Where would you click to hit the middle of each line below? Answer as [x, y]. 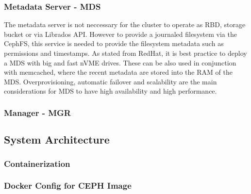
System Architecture [57, 139]
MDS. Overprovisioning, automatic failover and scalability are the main [110, 81]
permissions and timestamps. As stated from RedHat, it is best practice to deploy [125, 53]
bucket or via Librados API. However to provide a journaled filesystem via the [120, 34]
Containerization [37, 163]
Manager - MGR [37, 112]
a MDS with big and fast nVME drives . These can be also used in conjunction [120, 62]
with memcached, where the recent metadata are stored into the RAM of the [118, 72]
